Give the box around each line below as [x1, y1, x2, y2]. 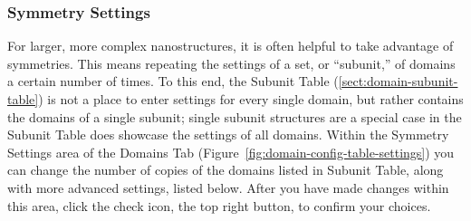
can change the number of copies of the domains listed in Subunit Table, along [7, 160, 444, 179]
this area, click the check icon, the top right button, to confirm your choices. [7, 196, 431, 215]
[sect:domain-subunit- [338, 72, 458, 91]
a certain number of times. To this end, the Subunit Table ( [7, 72, 339, 91]
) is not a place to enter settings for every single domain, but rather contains [38, 90, 464, 108]
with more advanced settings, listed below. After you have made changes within [7, 178, 449, 197]
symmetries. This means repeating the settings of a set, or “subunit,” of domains [7, 53, 456, 72]
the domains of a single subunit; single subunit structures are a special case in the [7, 107, 462, 126]
